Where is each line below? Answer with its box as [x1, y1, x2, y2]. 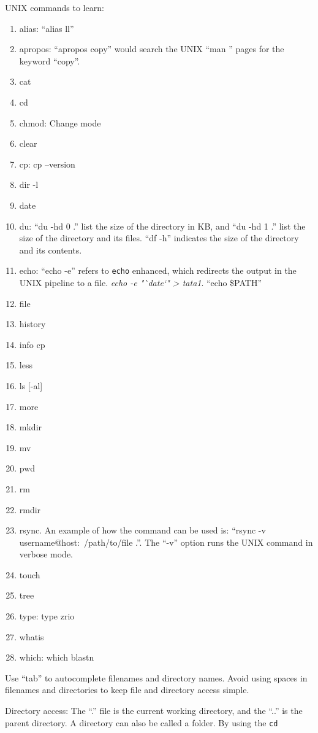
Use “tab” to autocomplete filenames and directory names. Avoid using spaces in [5, 671, 308, 684]
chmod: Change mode [19, 116, 101, 129]
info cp [19, 338, 45, 351]
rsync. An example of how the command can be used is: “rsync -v [19, 524, 266, 537]
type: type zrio [19, 610, 75, 622]
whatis [19, 630, 44, 643]
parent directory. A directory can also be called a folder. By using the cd [5, 716, 278, 729]
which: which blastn [19, 651, 94, 664]
